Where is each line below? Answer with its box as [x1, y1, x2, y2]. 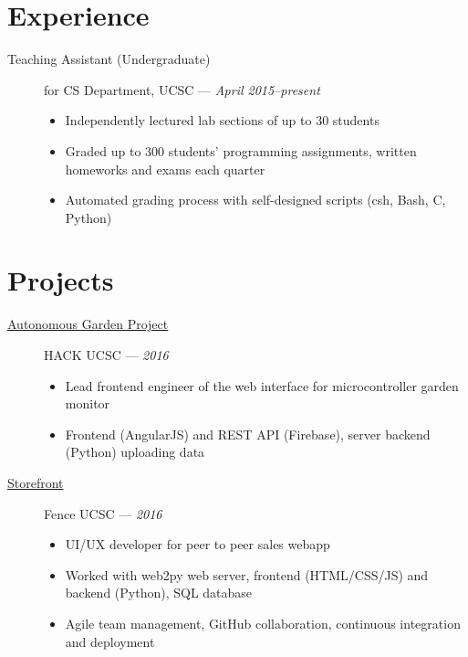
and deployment [65, 631, 155, 651]
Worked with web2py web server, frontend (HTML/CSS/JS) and [65, 565, 429, 584]
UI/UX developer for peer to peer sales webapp [65, 535, 330, 554]
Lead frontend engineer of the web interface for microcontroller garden [65, 376, 459, 395]
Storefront [7, 472, 64, 492]
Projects [7, 261, 114, 299]
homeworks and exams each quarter [65, 159, 265, 178]
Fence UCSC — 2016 [44, 503, 162, 523]
